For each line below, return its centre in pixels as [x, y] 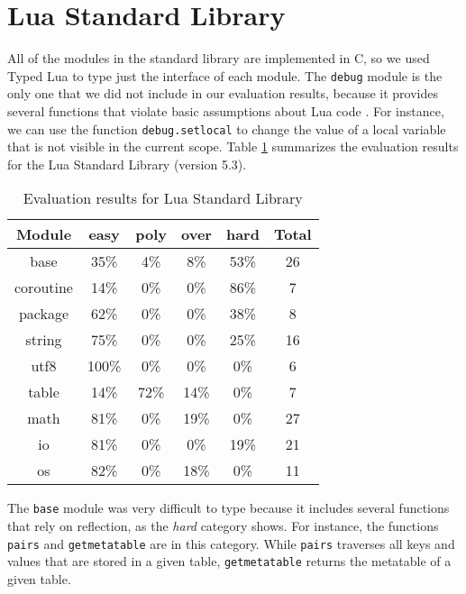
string [44, 340]
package [44, 314]
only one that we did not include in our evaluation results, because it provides [223, 93]
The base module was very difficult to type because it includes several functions [228, 508]
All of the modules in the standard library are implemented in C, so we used [219, 58]
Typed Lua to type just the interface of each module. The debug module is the [225, 75]
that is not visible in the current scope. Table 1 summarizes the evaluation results [233, 146]
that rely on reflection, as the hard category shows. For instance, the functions [223, 526]
